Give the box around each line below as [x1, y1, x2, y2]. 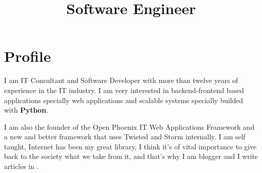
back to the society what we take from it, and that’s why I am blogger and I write [4, 151, 258, 161]
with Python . [4, 105, 48, 115]
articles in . [4, 161, 39, 171]
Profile [4, 46, 51, 66]
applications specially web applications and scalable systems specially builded [4, 95, 243, 105]
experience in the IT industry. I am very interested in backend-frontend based [4, 84, 244, 95]
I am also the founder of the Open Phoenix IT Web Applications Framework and [4, 121, 254, 132]
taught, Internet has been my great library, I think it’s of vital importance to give [4, 141, 256, 151]
